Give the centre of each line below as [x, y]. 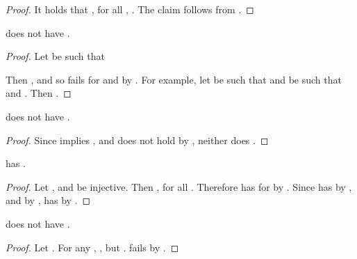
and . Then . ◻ [39, 93]
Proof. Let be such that [55, 56]
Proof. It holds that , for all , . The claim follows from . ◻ [130, 9]
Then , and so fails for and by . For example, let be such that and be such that [174, 79]
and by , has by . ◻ [48, 200]
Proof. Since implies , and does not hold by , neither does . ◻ [137, 140]
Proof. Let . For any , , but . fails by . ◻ [92, 247]
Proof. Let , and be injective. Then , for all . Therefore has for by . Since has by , [179, 186]
